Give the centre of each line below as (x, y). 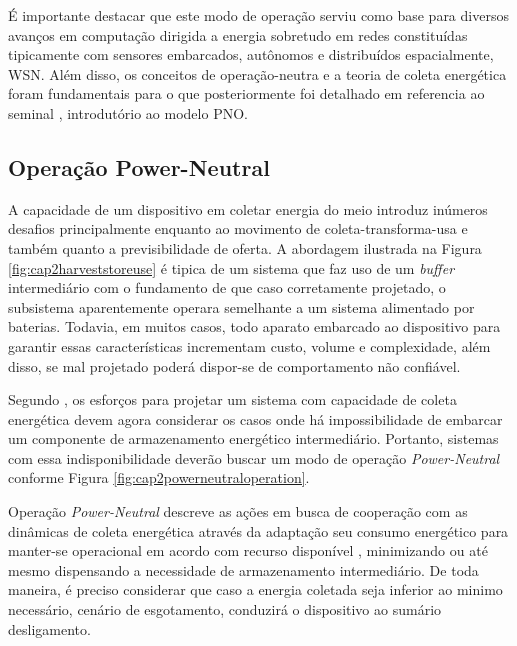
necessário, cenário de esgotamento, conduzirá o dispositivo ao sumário (225, 609)
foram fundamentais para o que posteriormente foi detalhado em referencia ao (246, 93)
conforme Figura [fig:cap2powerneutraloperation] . (159, 477)
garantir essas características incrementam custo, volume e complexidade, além (249, 345)
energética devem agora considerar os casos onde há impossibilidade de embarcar (255, 418)
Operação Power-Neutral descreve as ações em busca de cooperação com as (238, 511)
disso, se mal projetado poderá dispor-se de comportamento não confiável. (234, 365)
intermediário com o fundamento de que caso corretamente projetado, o (227, 287)
